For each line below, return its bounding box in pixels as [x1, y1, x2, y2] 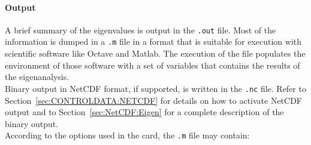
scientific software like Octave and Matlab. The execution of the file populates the [5, 47, 306, 60]
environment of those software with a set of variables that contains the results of [5, 58, 300, 71]
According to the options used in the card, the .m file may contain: [5, 129, 250, 141]
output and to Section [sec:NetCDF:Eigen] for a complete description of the [5, 106, 284, 118]
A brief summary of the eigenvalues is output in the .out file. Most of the [5, 23, 276, 36]
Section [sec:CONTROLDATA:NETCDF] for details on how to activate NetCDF [5, 94, 303, 106]
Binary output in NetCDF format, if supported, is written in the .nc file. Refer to [5, 82, 306, 94]
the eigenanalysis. [5, 70, 70, 83]
